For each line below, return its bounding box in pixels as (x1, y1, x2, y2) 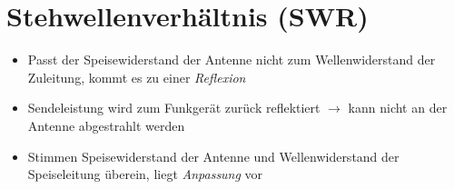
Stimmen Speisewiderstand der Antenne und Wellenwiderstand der (27, 146, 400, 165)
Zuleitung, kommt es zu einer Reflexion (27, 67, 246, 86)
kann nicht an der (348, 98, 448, 117)
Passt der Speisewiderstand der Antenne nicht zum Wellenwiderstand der (27, 50, 436, 69)
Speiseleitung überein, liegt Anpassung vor (27, 164, 263, 184)
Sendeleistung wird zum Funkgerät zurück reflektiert (27, 98, 321, 117)
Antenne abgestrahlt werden (27, 115, 185, 134)
